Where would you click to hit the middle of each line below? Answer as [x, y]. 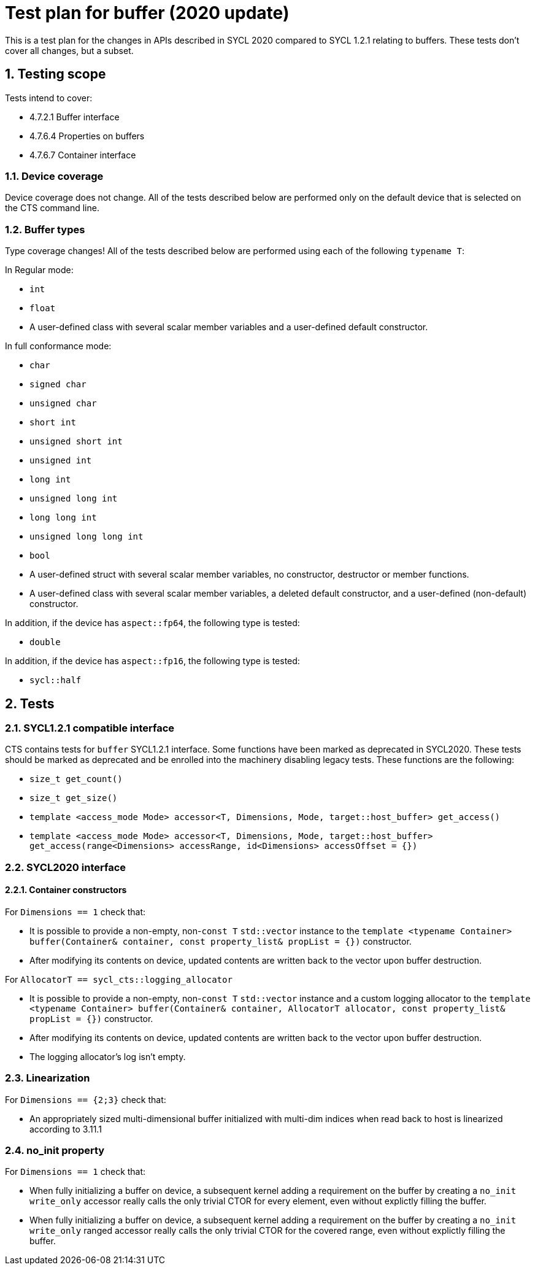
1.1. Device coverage [54, 176]
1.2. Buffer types [45, 229]
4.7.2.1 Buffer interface [75, 117]
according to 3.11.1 [66, 1129]
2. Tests [30, 703]
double [45, 642]
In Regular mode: [39, 270]
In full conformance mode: [58, 346]
